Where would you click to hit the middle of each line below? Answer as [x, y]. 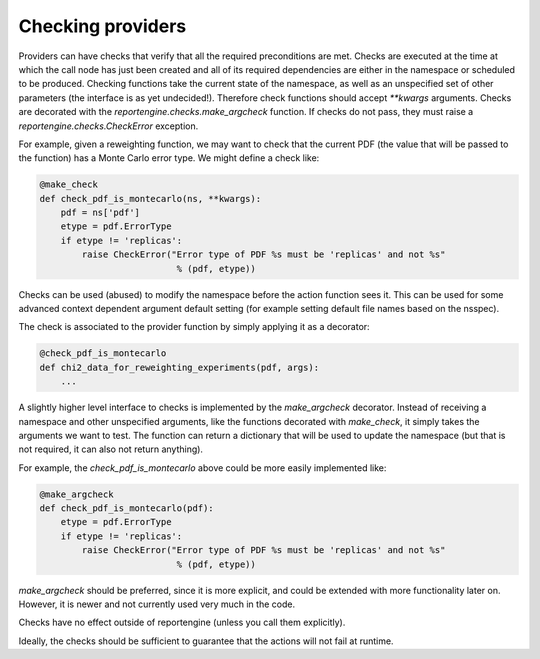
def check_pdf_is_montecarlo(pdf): [126, 508]
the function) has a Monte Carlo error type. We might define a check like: [169, 158]
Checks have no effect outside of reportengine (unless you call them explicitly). [182, 622]
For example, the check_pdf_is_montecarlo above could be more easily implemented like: [202, 467]
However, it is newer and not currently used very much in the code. [156, 604]
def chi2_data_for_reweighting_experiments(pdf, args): [179, 367]
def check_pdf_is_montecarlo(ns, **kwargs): [150, 198]
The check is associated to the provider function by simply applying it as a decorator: [194, 327]
